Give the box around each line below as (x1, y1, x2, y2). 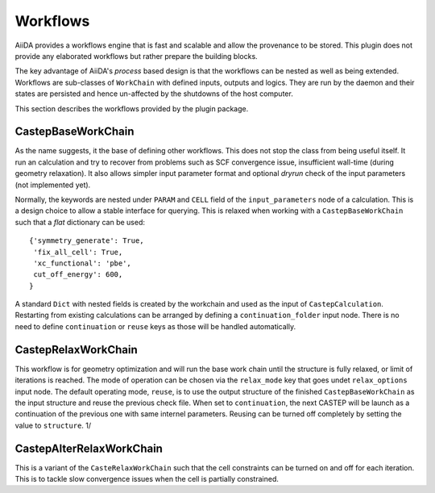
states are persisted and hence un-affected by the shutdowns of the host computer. (14, 89, 293, 98)
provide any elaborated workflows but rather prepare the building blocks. (14, 51, 258, 61)
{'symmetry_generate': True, (29, 236, 144, 245)
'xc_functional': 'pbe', (33, 258, 132, 268)
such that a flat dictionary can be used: (14, 217, 145, 227)
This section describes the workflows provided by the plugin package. (14, 103, 249, 113)
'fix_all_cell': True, (33, 247, 123, 257)
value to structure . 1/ (14, 420, 92, 430)
